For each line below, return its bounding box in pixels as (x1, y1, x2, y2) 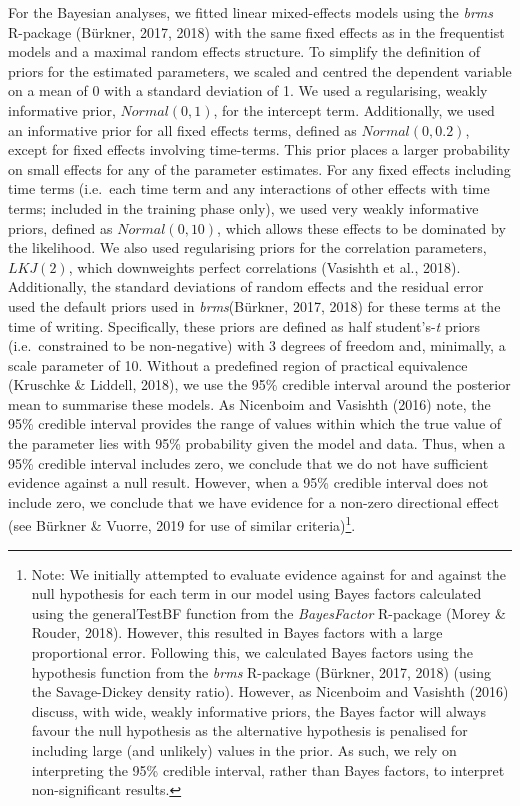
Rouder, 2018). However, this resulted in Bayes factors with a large (31, 622, 443, 643)
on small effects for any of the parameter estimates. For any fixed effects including (8, 158, 511, 179)
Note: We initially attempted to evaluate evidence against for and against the (31, 563, 507, 584)
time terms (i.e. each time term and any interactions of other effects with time (8, 178, 490, 199)
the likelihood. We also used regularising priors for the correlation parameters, (8, 237, 487, 258)
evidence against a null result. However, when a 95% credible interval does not (8, 472, 489, 493)
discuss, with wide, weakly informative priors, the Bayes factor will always (31, 700, 487, 721)
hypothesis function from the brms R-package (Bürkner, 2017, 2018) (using (31, 661, 492, 682)
